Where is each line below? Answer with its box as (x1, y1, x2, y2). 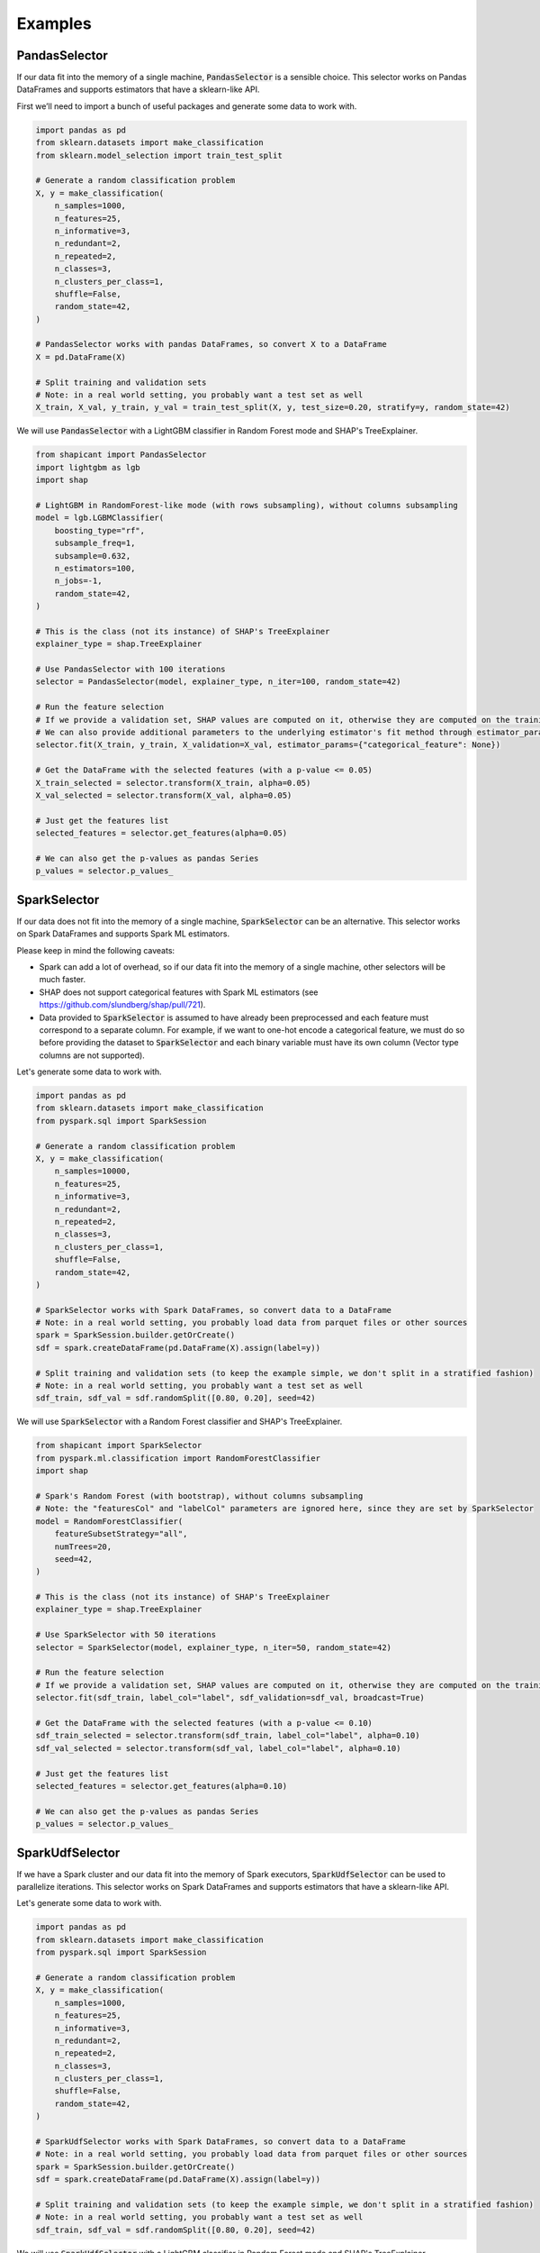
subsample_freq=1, (54, 538, 136, 549)
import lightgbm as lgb (35, 462, 141, 472)
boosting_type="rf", (54, 525, 146, 535)
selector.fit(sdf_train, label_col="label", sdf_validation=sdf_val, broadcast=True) (35, 1692, 425, 1703)
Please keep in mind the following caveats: (16, 944, 175, 955)
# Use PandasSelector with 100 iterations (35, 664, 226, 675)
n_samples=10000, (54, 1166, 131, 1176)
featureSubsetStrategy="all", (54, 1528, 188, 1539)
